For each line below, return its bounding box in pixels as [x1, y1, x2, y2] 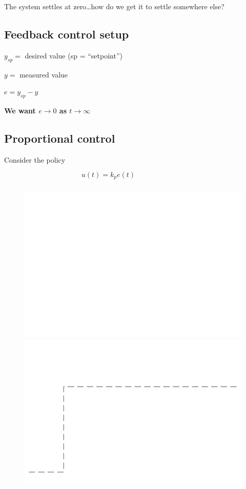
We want [4, 105, 36, 115]
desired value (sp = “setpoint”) [25, 50, 122, 61]
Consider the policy [4, 154, 66, 165]
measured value [19, 69, 68, 80]
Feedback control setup [4, 26, 129, 42]
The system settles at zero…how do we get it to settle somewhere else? [4, 1, 224, 11]
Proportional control [4, 130, 115, 146]
